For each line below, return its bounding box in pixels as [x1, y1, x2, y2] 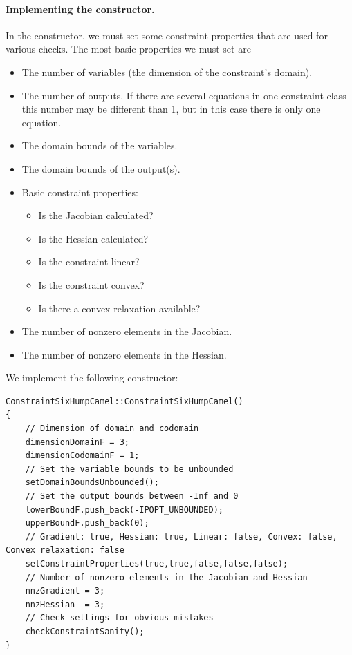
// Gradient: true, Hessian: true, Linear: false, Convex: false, [25, 531, 337, 542]
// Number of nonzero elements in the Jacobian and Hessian [25, 572, 308, 582]
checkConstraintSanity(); [25, 626, 145, 636]
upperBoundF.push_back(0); [25, 518, 149, 529]
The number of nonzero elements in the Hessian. [21, 347, 227, 361]
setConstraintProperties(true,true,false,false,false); [25, 559, 288, 569]
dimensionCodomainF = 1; [25, 450, 140, 461]
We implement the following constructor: [6, 370, 178, 385]
